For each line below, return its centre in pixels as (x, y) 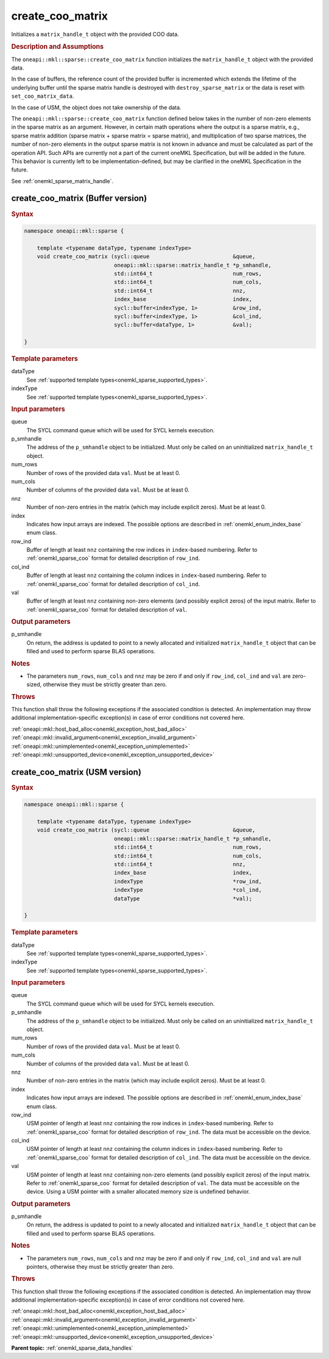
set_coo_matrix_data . (43, 96)
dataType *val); (183, 898)
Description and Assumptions (57, 47)
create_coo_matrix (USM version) (76, 772)
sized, (34, 684)
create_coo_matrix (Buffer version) (79, 198)
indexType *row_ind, (188, 881)
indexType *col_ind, (188, 890)
